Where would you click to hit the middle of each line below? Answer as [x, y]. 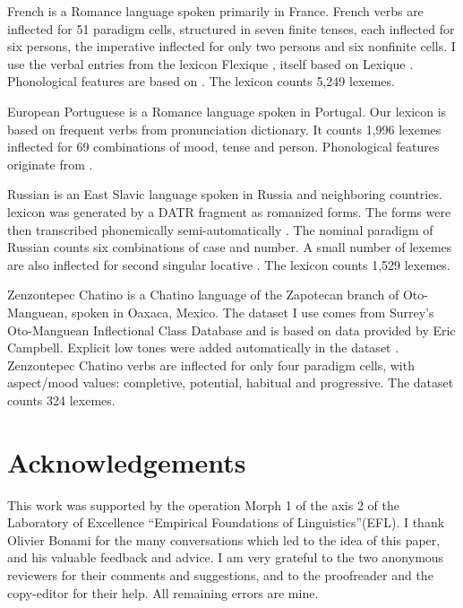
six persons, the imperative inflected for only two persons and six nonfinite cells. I [231, 46]
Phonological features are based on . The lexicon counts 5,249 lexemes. [201, 81]
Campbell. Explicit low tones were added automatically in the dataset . [203, 347]
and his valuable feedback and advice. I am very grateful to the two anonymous [226, 557]
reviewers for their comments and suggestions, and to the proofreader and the [220, 574]
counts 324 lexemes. [61, 400]
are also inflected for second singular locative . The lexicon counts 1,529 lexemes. [229, 264]
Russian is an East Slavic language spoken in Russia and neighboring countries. [225, 194]
